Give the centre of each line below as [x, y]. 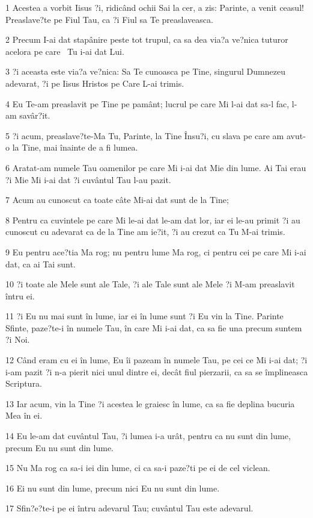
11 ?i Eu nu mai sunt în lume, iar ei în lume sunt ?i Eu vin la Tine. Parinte [144, 316]
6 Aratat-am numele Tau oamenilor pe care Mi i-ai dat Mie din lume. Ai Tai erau [156, 167]
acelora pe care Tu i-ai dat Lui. [65, 51]
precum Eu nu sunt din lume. [59, 447]
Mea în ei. [24, 415]
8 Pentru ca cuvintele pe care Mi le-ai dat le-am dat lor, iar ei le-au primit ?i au [153, 220]
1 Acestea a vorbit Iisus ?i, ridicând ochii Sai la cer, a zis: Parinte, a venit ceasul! [155, 7]
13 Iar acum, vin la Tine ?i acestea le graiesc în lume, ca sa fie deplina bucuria [150, 403]
